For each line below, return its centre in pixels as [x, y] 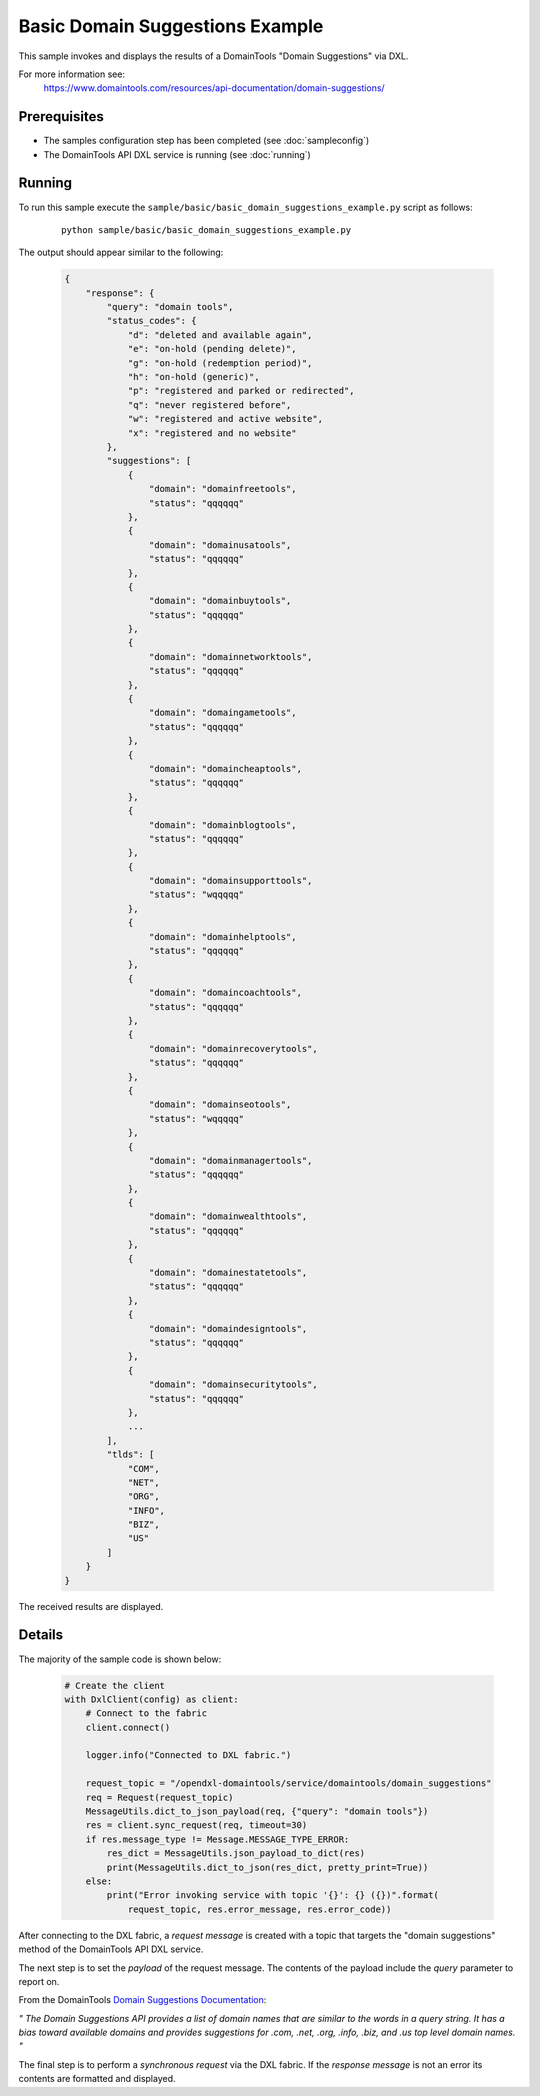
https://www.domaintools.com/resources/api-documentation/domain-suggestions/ [214, 88]
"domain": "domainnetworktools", [230, 656]
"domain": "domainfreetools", [222, 489]
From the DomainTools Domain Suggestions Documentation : [142, 2000]
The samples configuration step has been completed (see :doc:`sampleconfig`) [206, 141]
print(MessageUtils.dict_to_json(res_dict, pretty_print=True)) [267, 1867]
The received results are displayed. [91, 1606]
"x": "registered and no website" [212, 433]
